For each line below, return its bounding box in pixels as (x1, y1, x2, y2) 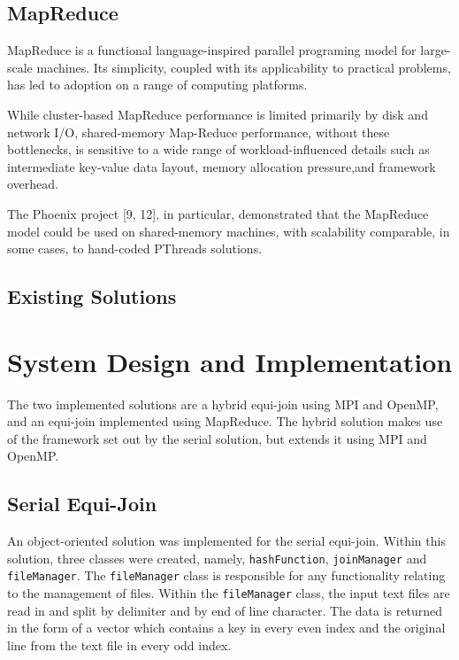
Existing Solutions (7, 283, 177, 310)
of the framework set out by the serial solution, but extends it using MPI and (7, 429, 427, 447)
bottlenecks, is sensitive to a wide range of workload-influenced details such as (7, 140, 430, 159)
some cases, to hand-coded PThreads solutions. (7, 239, 263, 258)
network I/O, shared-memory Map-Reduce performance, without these (7, 122, 390, 141)
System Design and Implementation (7, 343, 453, 379)
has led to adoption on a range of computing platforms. (7, 75, 308, 94)
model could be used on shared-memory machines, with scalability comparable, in (7, 221, 450, 240)
